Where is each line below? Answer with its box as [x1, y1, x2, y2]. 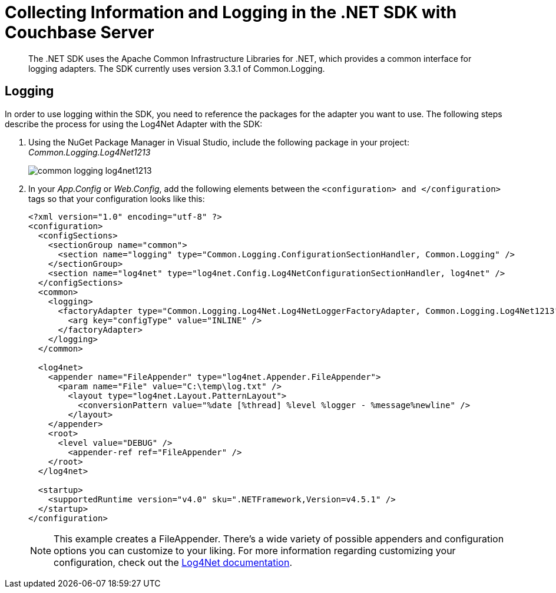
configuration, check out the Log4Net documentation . [54, 556, 293, 568]
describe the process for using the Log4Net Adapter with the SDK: [5, 118, 263, 129]
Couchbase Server [5, 22, 154, 42]
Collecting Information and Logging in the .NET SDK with [5, 2, 457, 22]
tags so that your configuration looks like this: [28, 193, 205, 204]
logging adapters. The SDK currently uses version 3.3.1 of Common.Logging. [28, 63, 325, 74]
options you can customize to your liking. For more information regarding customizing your [54, 544, 456, 556]
